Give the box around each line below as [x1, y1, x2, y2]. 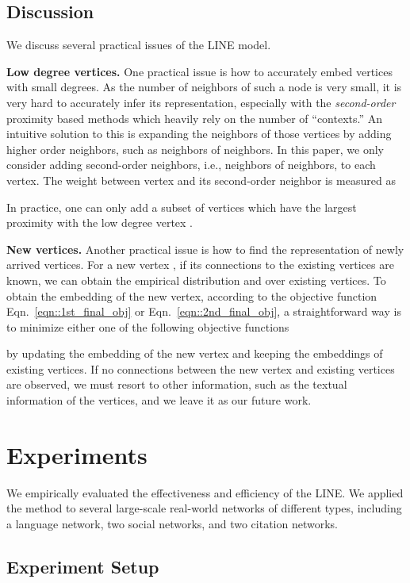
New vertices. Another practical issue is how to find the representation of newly [6, 240, 404, 257]
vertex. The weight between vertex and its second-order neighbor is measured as [6, 171, 396, 188]
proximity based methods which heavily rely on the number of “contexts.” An [6, 109, 383, 126]
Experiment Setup [6, 554, 159, 578]
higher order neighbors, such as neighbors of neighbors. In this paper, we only [6, 140, 384, 157]
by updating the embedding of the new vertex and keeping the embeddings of [6, 345, 383, 362]
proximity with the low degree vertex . [6, 214, 193, 231]
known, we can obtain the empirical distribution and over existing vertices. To [6, 271, 386, 288]
